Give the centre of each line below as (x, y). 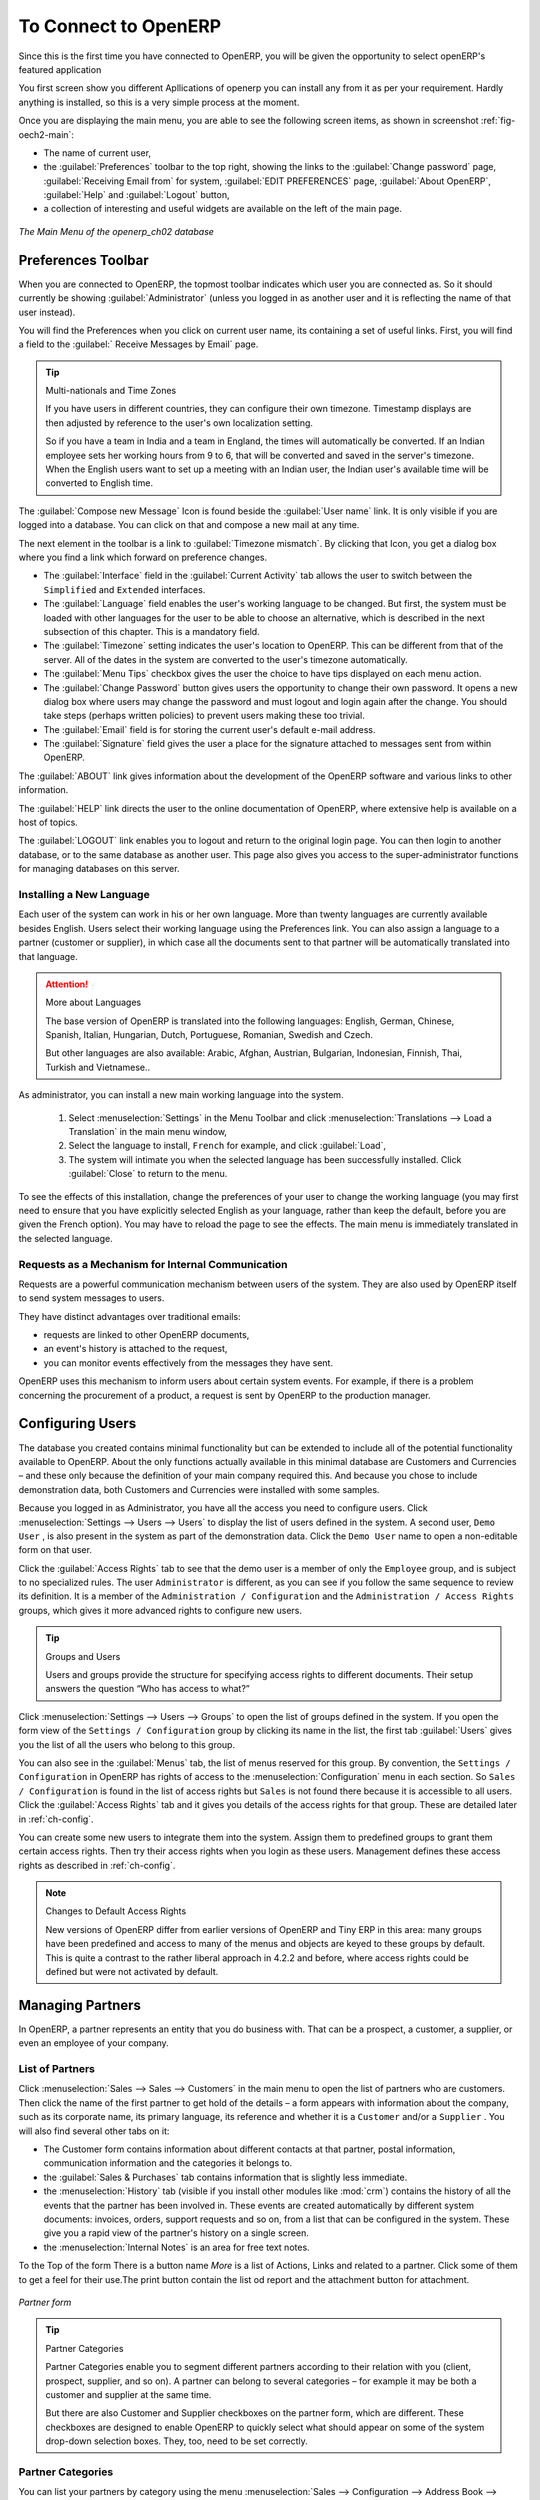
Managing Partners (80, 2005)
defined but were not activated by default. (132, 1972)
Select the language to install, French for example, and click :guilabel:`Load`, (227, 1146)
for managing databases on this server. (99, 869)
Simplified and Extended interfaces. (124, 589)
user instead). (47, 312)
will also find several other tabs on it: (94, 2131)
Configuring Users (77, 1423)
